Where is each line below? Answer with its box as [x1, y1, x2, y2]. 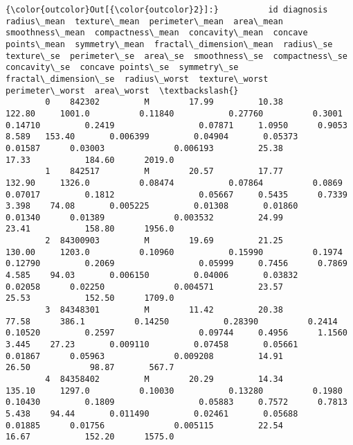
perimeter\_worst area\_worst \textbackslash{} [6, 85, 239, 96]
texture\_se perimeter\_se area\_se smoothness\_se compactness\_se [6, 51, 347, 61]
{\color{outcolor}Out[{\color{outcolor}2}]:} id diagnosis [6, 5, 328, 15]
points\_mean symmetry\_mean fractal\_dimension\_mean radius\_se [6, 39, 333, 49]
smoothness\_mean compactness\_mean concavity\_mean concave [6, 28, 308, 38]
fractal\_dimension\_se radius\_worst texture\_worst [6, 73, 269, 84]
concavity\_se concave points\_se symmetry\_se [6, 62, 239, 73]
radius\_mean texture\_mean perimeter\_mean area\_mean [6, 16, 283, 26]
